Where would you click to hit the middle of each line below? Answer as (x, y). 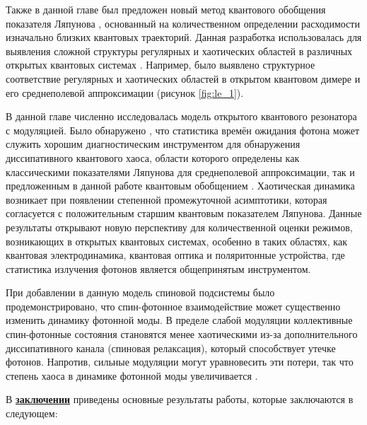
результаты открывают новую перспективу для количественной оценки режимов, (179, 227)
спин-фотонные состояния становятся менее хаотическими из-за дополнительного (182, 334)
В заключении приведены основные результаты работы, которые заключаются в (180, 399)
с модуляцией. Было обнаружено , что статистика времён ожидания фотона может (183, 130)
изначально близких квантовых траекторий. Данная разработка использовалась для (184, 37)
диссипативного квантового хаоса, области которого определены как (153, 157)
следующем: (32, 413)
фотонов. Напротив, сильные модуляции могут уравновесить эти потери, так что (180, 362)
